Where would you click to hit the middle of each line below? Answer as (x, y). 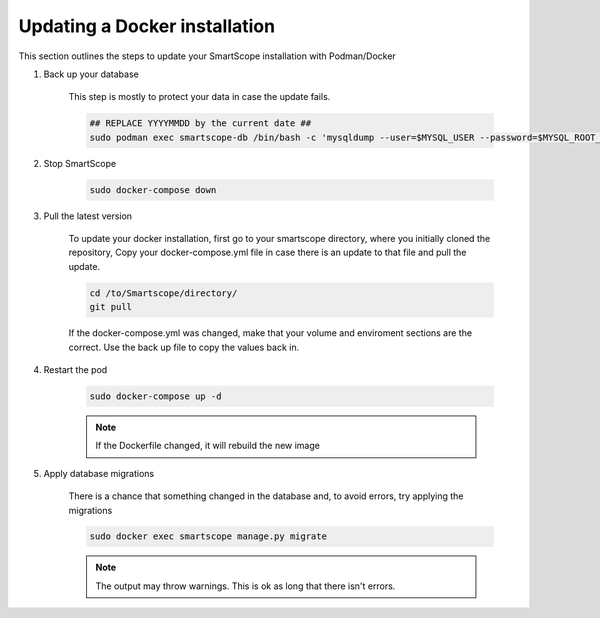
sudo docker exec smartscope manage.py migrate (208, 536)
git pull (111, 307)
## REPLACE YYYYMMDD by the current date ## (200, 123)
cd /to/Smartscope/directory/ (163, 293)
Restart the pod (75, 369)
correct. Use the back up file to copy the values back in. (184, 347)
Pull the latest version (88, 216)
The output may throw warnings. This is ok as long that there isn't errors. (245, 586)
